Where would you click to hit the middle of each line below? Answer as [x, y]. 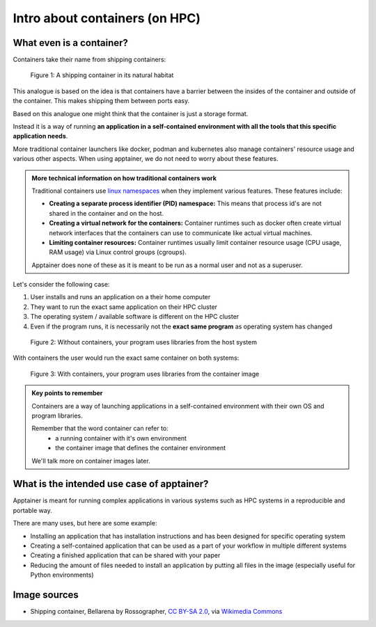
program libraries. [57, 415]
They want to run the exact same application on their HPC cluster [124, 307]
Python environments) [62, 575]
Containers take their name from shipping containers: [89, 60]
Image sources [46, 595]
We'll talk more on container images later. [91, 461]
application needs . [40, 136]
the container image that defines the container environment [141, 448]
